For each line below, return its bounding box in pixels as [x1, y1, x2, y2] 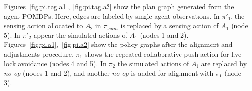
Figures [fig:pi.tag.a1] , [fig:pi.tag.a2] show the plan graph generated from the [4, 1, 234, 11]
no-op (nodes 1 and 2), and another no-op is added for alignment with [4, 68, 214, 78]
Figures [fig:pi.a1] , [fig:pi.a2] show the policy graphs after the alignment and [4, 39, 233, 49]
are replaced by [201, 58, 247, 68]
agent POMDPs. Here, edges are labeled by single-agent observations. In [4, 11, 220, 21]
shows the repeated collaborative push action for [84, 48, 229, 59]
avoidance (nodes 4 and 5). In [18, 58, 107, 68]
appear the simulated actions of [34, 30, 127, 40]
